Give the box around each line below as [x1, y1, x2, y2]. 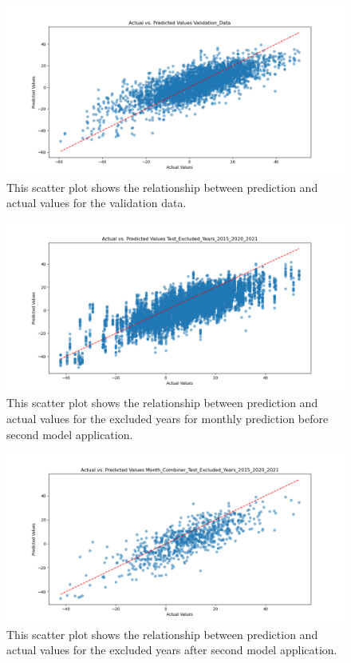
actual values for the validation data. [6, 194, 187, 211]
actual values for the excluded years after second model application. [6, 641, 337, 658]
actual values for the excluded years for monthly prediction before [6, 409, 329, 426]
